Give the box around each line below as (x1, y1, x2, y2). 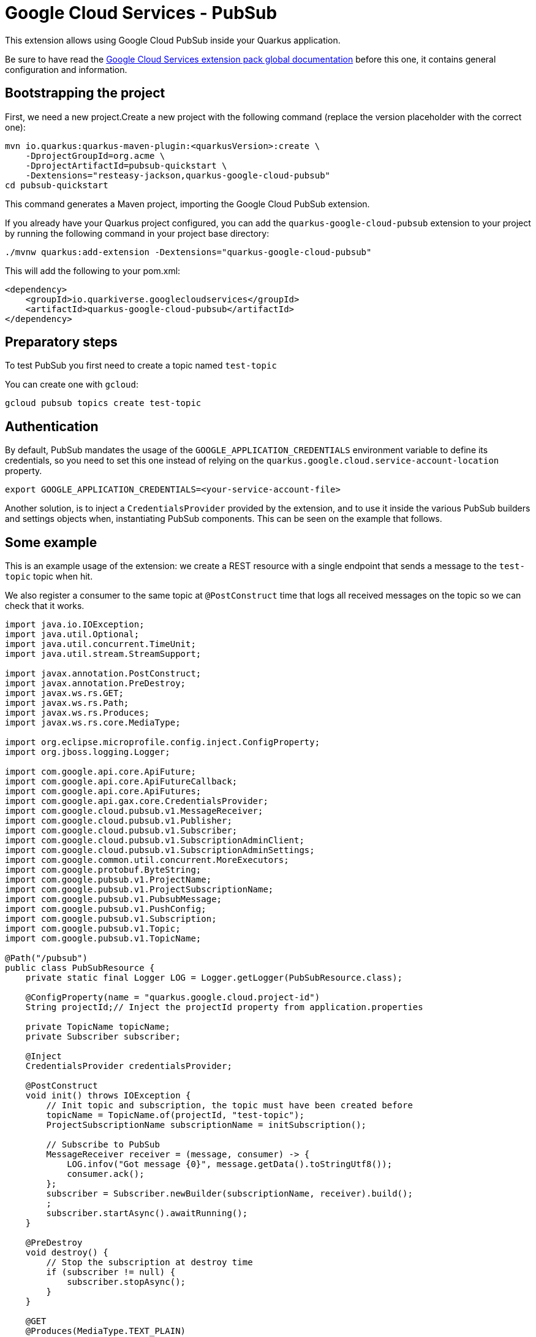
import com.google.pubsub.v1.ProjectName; (5, 875, 212, 885)
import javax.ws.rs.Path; (5, 698, 129, 708)
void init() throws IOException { (25, 1090, 191, 1101)
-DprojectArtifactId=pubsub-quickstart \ (25, 160, 227, 170)
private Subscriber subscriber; (25, 1032, 181, 1042)
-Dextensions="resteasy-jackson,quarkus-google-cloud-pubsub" (25, 170, 331, 180)
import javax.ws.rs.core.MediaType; (5, 718, 181, 728)
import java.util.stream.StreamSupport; (5, 649, 202, 659)
